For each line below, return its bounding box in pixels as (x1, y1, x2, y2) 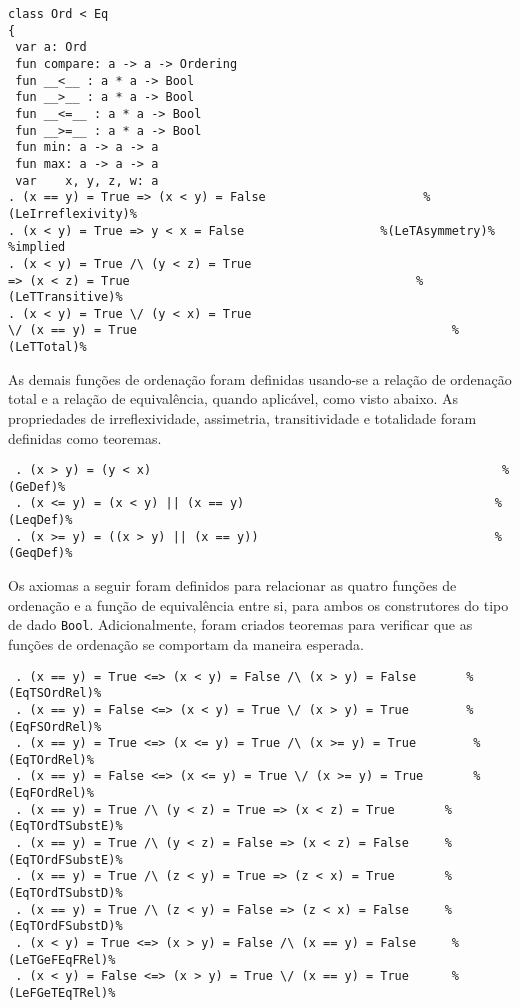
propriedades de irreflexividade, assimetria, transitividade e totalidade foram (8, 407, 477, 428)
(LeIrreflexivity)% (8, 206, 137, 221)
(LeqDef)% (8, 513, 73, 528)
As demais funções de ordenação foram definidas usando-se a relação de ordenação (8, 368, 512, 389)
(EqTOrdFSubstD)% (8, 919, 123, 934)
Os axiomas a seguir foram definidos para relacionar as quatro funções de (8, 575, 457, 596)
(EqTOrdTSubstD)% (8, 886, 123, 901)
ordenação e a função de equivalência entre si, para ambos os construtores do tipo (8, 594, 509, 615)
